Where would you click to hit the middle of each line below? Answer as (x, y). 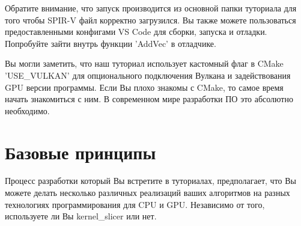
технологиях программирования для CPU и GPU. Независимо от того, (135, 204)
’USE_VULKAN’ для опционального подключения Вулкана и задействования (148, 75)
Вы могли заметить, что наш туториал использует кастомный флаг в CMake (144, 63)
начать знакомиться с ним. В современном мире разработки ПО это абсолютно (149, 99)
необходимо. (27, 110)
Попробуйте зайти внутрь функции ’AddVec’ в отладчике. (111, 43)
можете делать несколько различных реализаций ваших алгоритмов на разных (147, 193)
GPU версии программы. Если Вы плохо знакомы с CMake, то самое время (144, 87)
